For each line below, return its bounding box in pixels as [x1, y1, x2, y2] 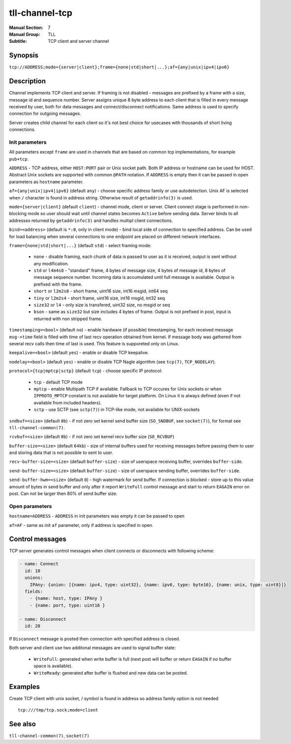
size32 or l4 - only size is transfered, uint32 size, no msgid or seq [33, 302, 170, 308]
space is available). [33, 663, 73, 669]
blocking [9, 211, 27, 217]
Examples [9, 682, 40, 691]
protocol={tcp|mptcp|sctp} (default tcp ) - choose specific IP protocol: [9, 368, 163, 374]
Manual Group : [9, 31, 40, 37]
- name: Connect [19, 561, 59, 567]
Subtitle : [9, 38, 27, 44]
